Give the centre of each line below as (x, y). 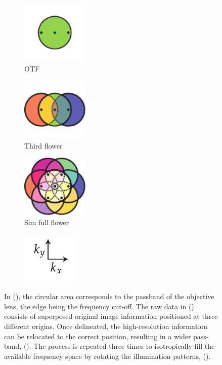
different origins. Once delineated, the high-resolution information (106, 326)
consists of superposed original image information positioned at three (111, 316)
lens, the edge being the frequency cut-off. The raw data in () (99, 306)
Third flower (43, 145)
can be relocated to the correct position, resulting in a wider (98, 336)
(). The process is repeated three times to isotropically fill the (119, 346)
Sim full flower (47, 222)
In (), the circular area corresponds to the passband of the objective (109, 296)
